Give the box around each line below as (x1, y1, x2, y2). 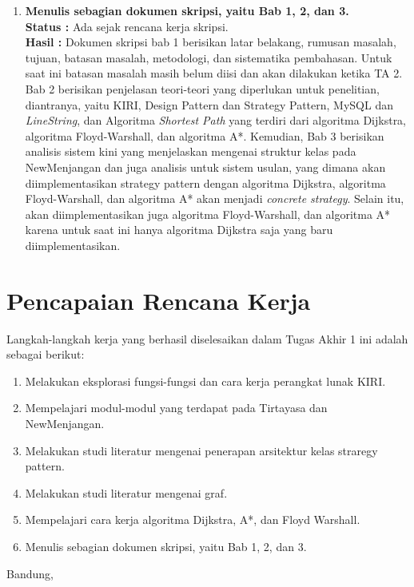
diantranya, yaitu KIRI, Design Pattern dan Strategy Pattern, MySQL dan (25, 96, 393, 113)
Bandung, (6, 565, 54, 581)
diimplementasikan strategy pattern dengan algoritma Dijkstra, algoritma (25, 174, 386, 191)
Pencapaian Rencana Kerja (6, 284, 311, 316)
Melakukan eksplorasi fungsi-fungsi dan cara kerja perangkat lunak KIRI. (25, 372, 386, 389)
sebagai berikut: (6, 346, 85, 363)
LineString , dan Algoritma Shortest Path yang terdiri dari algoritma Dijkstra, (25, 112, 407, 129)
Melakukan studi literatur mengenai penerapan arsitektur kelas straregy (25, 442, 378, 458)
